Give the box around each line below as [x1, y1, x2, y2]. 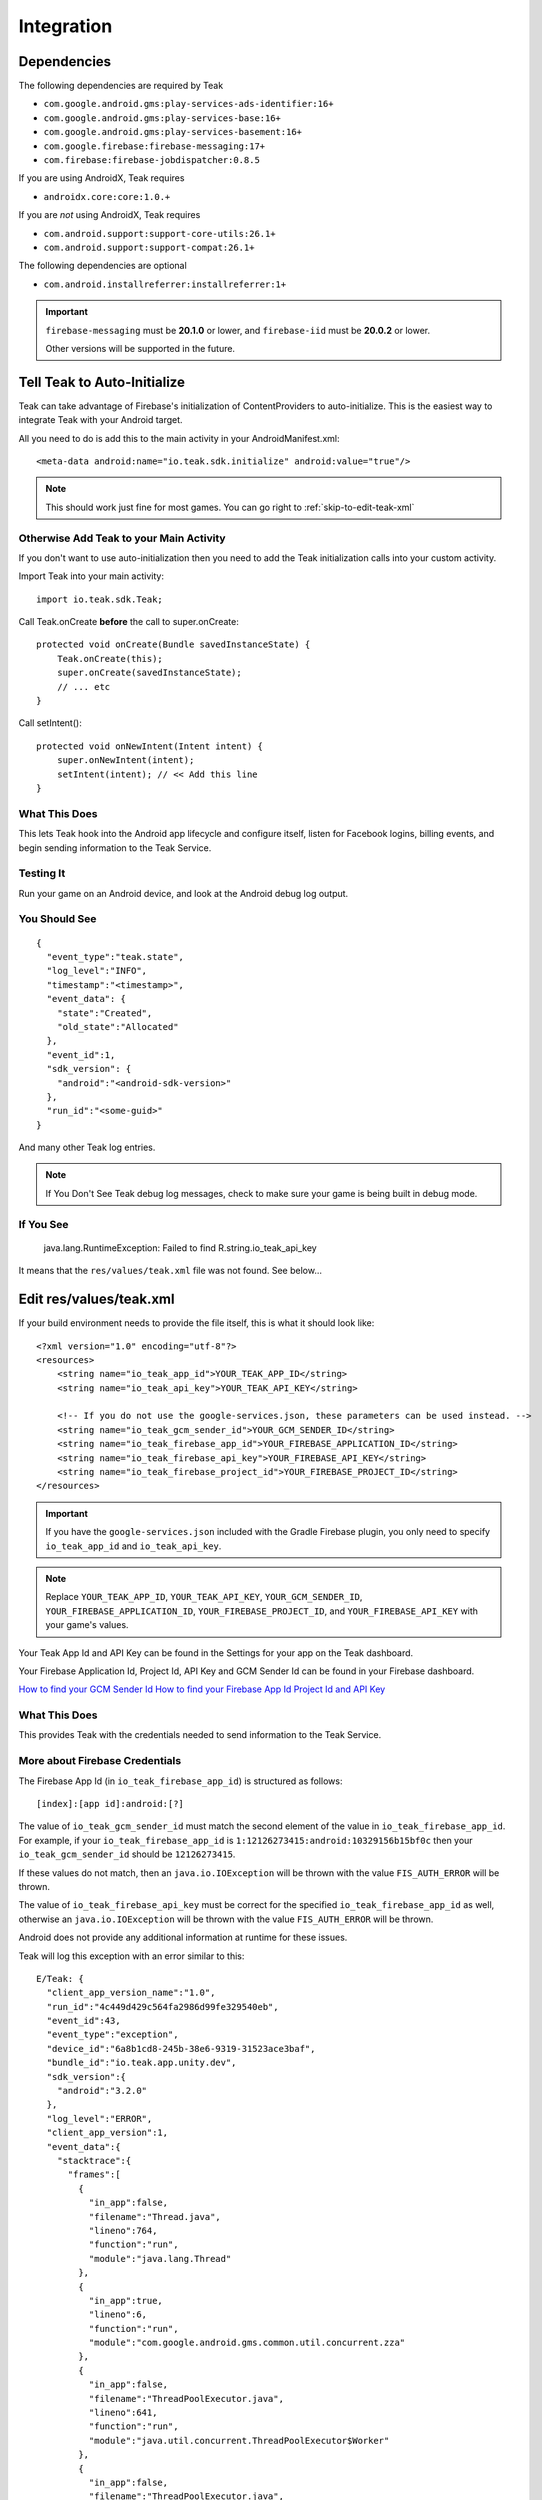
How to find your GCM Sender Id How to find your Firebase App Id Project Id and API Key [18, 1683, 386, 1695]
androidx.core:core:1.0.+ [43, 191, 171, 202]
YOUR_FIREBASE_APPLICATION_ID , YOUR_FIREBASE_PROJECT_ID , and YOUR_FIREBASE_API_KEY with [45, 1605, 479, 1617]
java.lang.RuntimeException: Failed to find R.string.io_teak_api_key [43, 1241, 317, 1254]
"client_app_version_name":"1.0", [46, 1987, 216, 1999]
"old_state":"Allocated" [56, 1021, 179, 1032]
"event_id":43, [46, 2015, 121, 2027]
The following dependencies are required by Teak [18, 80, 224, 92]
